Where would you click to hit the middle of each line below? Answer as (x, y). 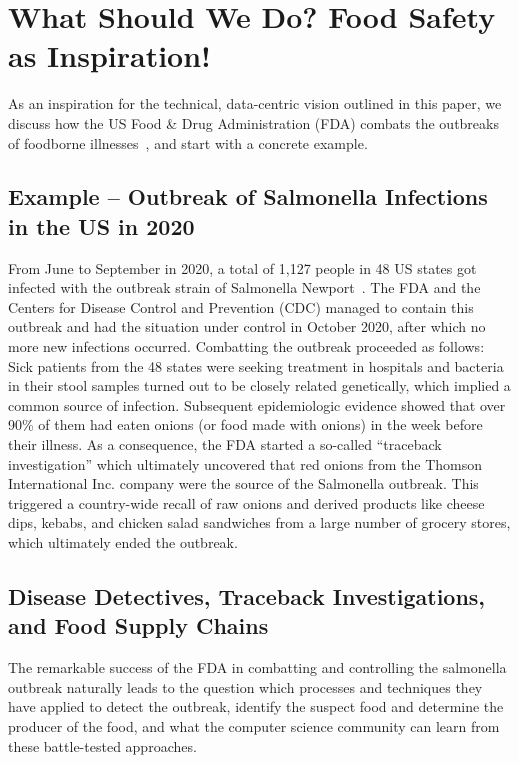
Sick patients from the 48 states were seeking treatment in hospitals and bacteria (256, 365)
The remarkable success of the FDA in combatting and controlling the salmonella (257, 667)
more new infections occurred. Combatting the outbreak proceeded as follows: (246, 346)
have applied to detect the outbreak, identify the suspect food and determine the (256, 706)
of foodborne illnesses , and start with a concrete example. (188, 142)
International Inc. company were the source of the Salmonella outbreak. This (243, 483)
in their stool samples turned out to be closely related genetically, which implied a (259, 385)
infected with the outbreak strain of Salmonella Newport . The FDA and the (244, 287)
